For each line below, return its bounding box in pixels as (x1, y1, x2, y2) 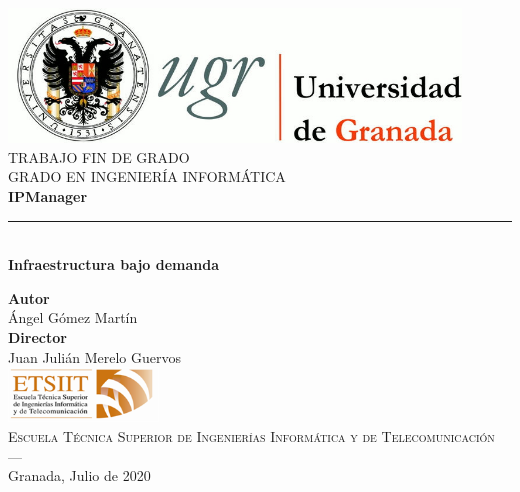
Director (8, 326, 67, 347)
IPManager (8, 185, 88, 206)
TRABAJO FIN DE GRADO (8, 146, 190, 167)
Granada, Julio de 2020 (8, 465, 151, 486)
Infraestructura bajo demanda (8, 254, 220, 275)
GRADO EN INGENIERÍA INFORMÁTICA (8, 166, 286, 187)
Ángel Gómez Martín (8, 307, 138, 328)
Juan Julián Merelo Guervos (8, 346, 181, 367)
